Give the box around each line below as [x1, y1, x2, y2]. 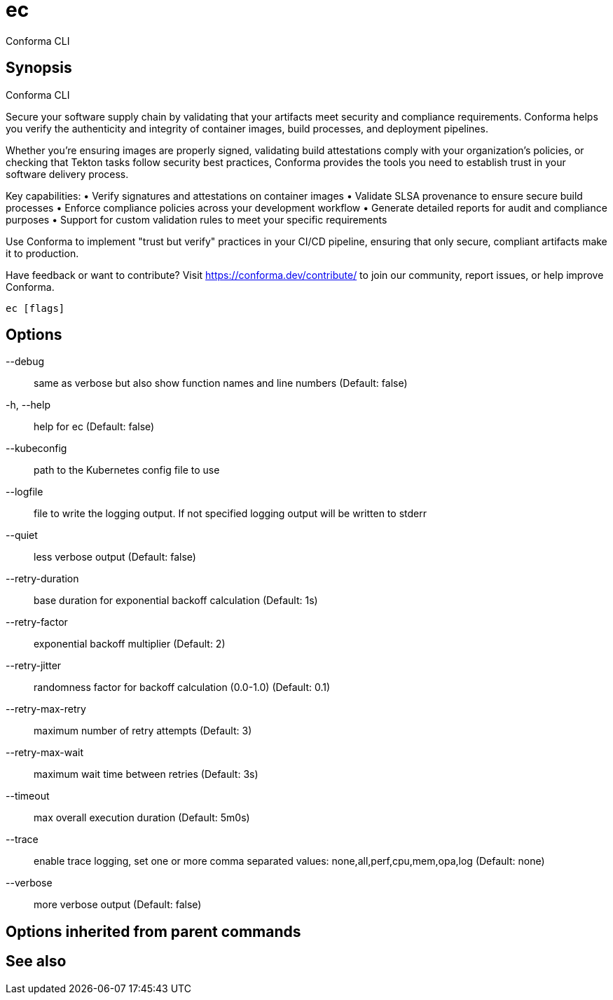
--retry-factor [6, 616, 68, 629]
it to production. [6, 247, 79, 259]
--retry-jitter [6, 659, 62, 672]
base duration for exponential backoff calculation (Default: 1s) [34, 594, 318, 607]
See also [6, 952, 67, 971]
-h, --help [6, 399, 50, 411]
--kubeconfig [6, 442, 67, 455]
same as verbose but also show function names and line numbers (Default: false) [34, 377, 408, 390]
